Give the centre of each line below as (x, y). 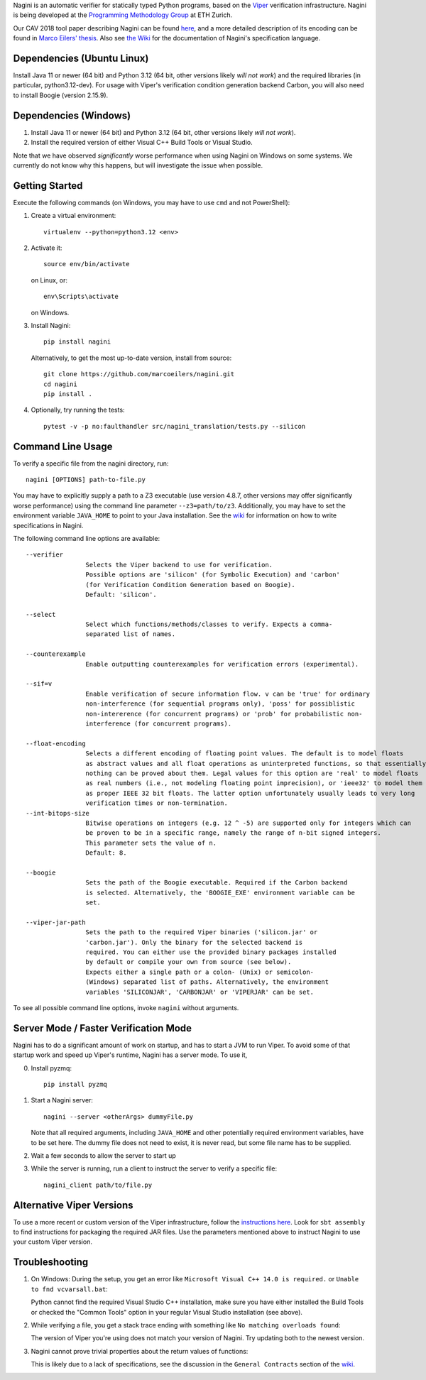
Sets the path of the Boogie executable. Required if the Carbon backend (217, 883)
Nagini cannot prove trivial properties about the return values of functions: (140, 1351)
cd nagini (60, 384)
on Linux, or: (49, 280)
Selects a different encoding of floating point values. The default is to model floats (245, 754)
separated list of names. (131, 634)
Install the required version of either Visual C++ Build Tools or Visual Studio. (142, 143)
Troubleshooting (51, 1263)
